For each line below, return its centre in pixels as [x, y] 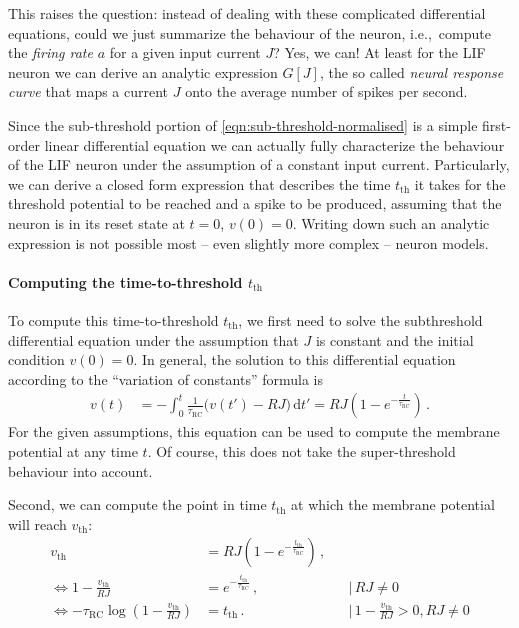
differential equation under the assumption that [153, 339]
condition [36, 359]
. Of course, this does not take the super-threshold [301, 450]
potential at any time [73, 450]
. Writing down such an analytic [391, 222]
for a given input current [185, 52]
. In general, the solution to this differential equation [294, 359]
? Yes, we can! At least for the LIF [379, 52]
